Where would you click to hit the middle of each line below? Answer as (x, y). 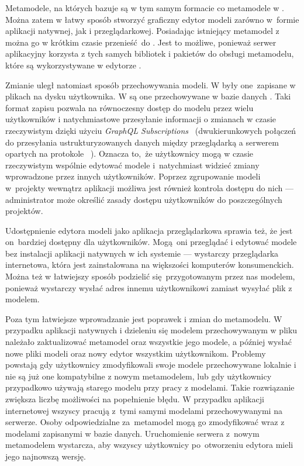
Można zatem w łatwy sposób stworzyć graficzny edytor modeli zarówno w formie (152, 19)
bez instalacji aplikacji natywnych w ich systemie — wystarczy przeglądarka (142, 253)
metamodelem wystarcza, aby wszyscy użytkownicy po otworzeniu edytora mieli (149, 445)
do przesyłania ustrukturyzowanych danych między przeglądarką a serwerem (142, 142)
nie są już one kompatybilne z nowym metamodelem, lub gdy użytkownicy (139, 376)
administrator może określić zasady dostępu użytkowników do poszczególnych (144, 199)
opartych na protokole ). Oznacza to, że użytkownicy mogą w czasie (129, 153)
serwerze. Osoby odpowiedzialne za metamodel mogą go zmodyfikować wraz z (145, 422)
